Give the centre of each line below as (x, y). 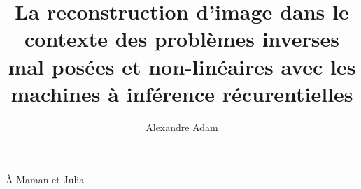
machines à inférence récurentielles (182, 93)
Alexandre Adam (182, 127)
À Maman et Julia (45, 180)
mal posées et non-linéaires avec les (182, 66)
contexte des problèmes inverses (182, 39)
